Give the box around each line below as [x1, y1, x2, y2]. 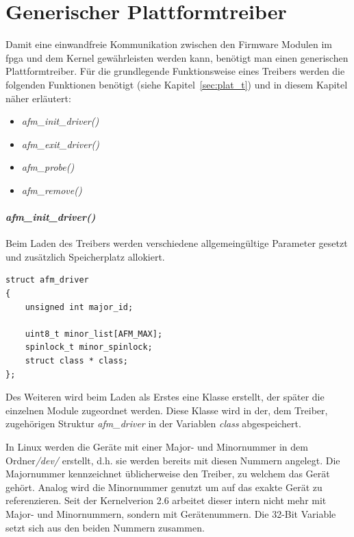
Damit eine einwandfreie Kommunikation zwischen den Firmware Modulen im [5, 37, 332, 51]
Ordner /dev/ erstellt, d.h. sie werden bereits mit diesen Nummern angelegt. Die [5, 453, 340, 467]
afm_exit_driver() [21, 136, 99, 151]
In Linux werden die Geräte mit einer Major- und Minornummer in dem [5, 439, 308, 453]
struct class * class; [25, 356, 128, 366]
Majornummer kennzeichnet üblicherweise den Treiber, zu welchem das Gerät [5, 466, 330, 481]
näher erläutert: [5, 91, 71, 105]
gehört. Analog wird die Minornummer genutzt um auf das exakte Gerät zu [5, 479, 323, 494]
